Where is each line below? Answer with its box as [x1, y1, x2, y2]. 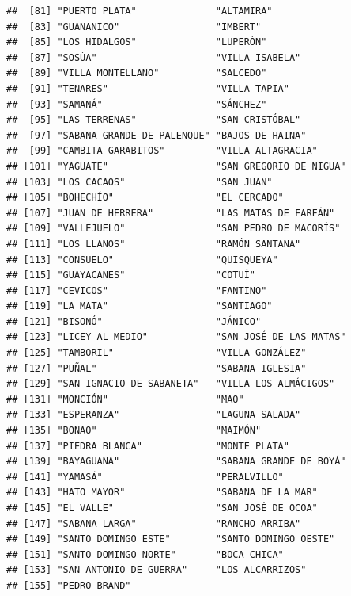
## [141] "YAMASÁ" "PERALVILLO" [6, 471, 284, 483]
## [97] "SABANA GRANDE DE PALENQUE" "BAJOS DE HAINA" [6, 129, 307, 141]
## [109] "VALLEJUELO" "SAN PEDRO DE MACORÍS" [6, 223, 341, 235]
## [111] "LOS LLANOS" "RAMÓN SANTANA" [6, 238, 301, 250]
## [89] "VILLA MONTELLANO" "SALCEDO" [6, 67, 267, 79]
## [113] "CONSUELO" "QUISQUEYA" [6, 254, 278, 266]
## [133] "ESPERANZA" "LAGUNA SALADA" [6, 409, 301, 421]
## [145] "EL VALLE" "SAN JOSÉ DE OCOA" [6, 502, 318, 514]
